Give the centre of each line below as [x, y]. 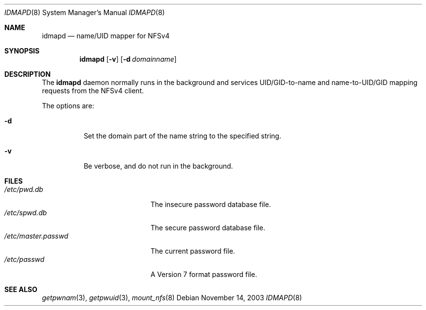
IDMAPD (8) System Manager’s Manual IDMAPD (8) [85, 12]
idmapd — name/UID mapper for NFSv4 [106, 36]
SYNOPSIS [22, 51]
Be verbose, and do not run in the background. [158, 166]
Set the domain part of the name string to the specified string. [182, 136]
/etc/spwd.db [26, 213]
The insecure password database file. [211, 204]
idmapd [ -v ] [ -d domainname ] [128, 59]
